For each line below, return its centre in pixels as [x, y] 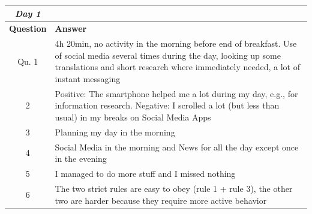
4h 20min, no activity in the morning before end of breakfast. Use [176, 43]
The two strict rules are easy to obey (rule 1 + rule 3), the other [174, 188]
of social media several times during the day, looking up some [168, 55]
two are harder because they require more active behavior [161, 200]
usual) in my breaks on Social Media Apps [133, 117]
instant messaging [88, 78]
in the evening [81, 159]
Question [28, 28]
